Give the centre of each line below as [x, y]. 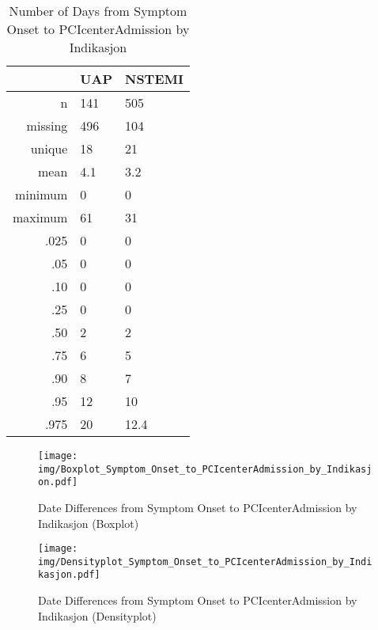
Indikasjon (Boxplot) [89, 523]
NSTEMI [154, 79]
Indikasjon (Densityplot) [97, 615]
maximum [40, 217]
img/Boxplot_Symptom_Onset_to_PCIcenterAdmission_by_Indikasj [205, 469]
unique [49, 148]
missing [47, 125]
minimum [42, 194]
